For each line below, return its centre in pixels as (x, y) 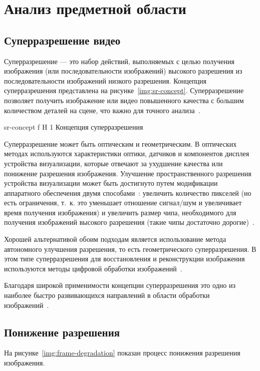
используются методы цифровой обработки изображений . (93, 268)
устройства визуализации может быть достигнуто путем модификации (111, 183)
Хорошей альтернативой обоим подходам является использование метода (115, 239)
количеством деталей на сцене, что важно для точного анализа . (102, 110)
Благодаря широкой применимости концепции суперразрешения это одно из (120, 285)
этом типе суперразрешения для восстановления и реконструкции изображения (124, 259)
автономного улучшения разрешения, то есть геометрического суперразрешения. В (130, 249)
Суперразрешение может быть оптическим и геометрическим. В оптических (120, 143)
